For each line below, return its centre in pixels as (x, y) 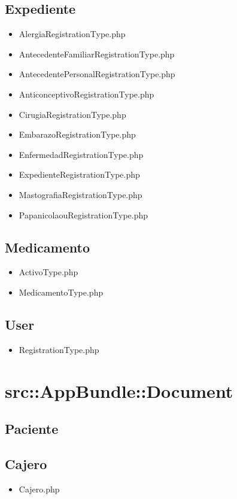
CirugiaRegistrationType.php (72, 114)
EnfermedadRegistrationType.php (81, 154)
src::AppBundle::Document (119, 390)
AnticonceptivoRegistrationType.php (86, 94)
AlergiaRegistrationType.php (72, 34)
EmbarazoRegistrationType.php (77, 134)
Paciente (32, 429)
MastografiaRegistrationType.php (80, 194)
